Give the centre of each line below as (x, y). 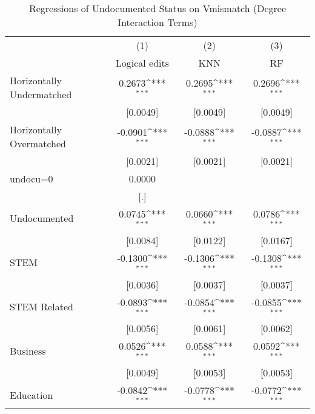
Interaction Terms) (157, 22)
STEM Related (41, 306)
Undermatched (41, 94)
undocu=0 (31, 179)
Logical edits (142, 63)
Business (28, 350)
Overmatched (38, 143)
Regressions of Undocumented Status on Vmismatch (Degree (157, 8)
